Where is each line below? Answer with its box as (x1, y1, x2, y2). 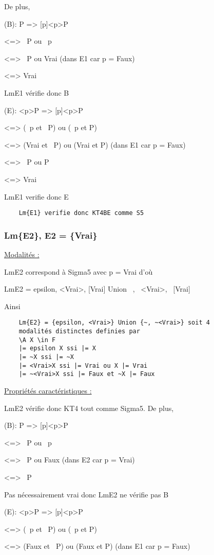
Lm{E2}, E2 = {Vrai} (4, 228, 98, 241)
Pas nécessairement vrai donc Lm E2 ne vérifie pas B (4, 489, 169, 499)
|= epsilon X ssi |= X (18, 345, 96, 352)
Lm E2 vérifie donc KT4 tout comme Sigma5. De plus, (4, 402, 174, 413)
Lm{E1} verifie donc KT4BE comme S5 (18, 209, 144, 217)
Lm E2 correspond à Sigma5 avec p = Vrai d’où (4, 266, 153, 277)
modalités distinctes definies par (18, 328, 140, 335)
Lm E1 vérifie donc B (4, 87, 69, 98)
